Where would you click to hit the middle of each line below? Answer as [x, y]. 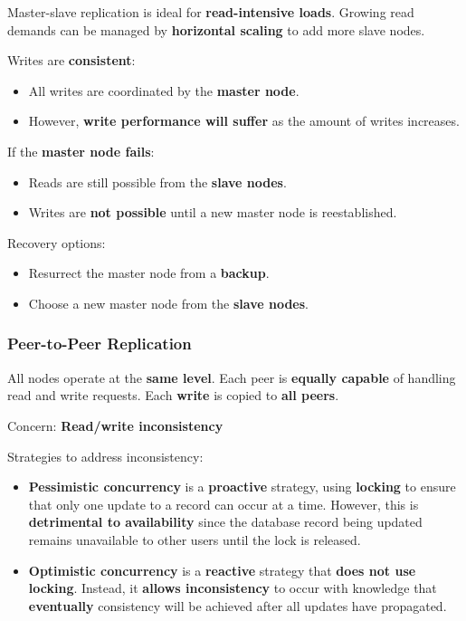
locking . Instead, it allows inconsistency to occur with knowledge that [233, 588]
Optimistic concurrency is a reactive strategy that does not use [222, 570]
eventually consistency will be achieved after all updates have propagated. [238, 605]
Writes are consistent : [71, 60]
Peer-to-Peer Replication [100, 344]
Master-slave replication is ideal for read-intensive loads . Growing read [211, 12]
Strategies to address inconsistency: [105, 456]
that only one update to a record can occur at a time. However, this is [223, 504]
